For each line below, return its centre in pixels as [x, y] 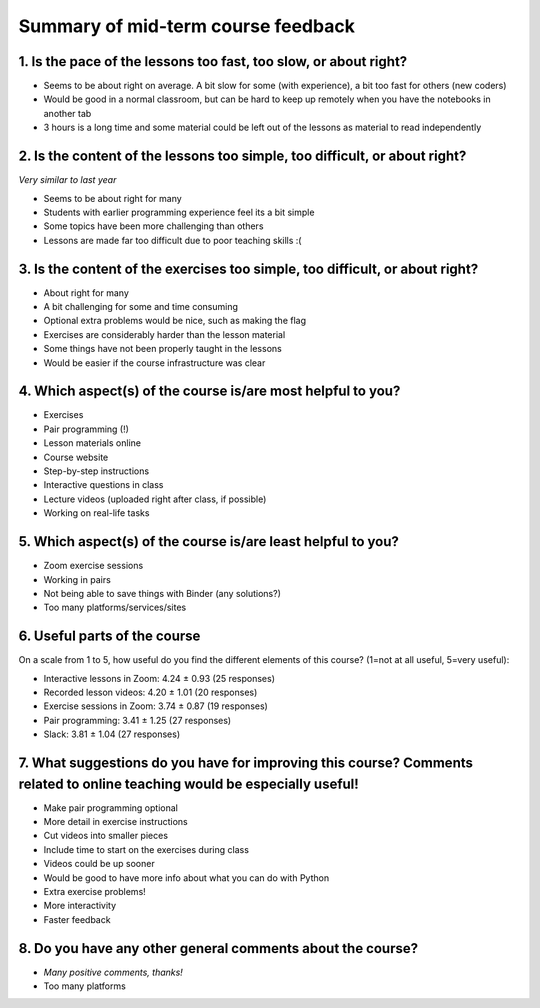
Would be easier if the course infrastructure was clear [154, 362]
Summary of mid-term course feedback [186, 26]
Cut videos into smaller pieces [106, 836]
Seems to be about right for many [112, 198]
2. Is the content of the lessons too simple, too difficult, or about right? [242, 156]
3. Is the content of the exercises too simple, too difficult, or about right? [248, 268]
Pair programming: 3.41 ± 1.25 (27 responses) [137, 720]
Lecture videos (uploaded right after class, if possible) [155, 499]
